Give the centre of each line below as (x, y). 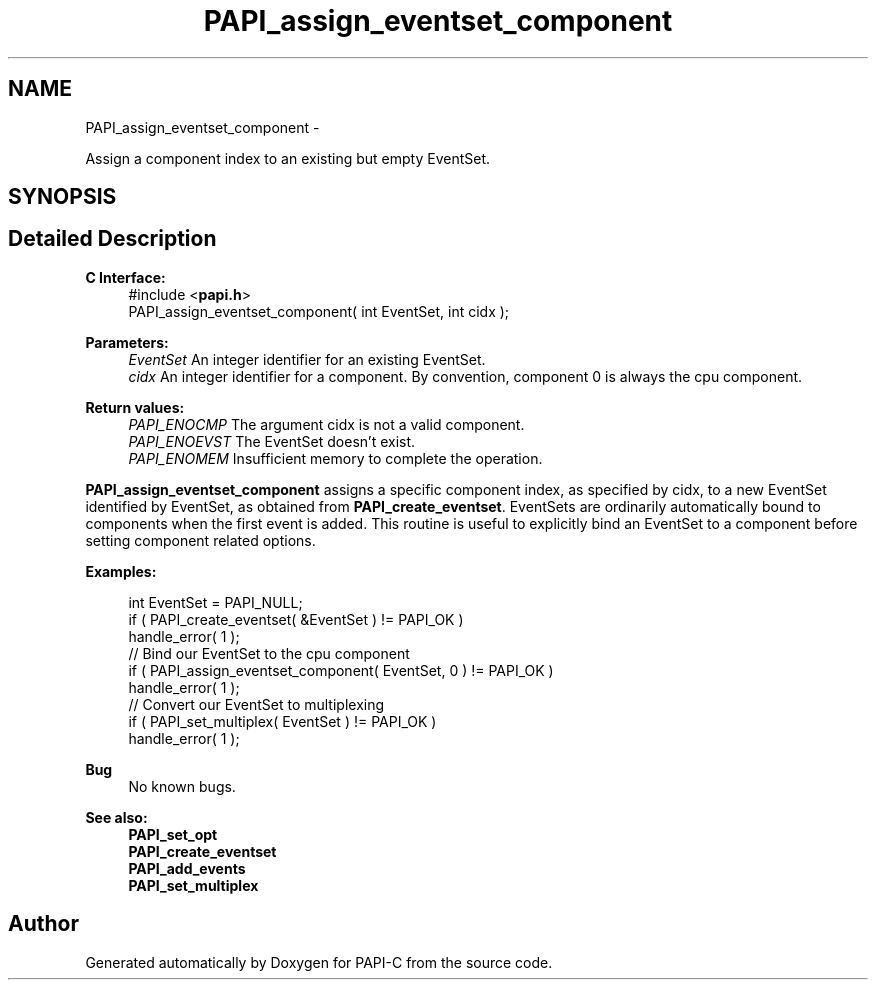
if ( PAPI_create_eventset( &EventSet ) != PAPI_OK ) (296, 619)
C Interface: (125, 277)
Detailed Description (112, 239)
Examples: (121, 571)
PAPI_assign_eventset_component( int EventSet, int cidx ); (319, 311)
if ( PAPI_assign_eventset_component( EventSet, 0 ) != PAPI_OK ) (341, 670)
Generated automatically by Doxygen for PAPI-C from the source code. (319, 962)
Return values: (135, 407)
